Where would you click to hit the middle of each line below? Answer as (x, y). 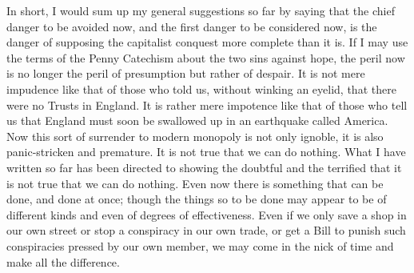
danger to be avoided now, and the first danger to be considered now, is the (192, 26)
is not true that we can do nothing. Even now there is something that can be (195, 183)
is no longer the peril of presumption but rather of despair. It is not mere (186, 73)
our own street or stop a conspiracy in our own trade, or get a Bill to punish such (206, 230)
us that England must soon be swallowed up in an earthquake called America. (197, 120)
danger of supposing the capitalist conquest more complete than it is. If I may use (207, 42)
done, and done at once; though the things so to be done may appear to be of (197, 199)
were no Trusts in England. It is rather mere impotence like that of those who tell (207, 104)
